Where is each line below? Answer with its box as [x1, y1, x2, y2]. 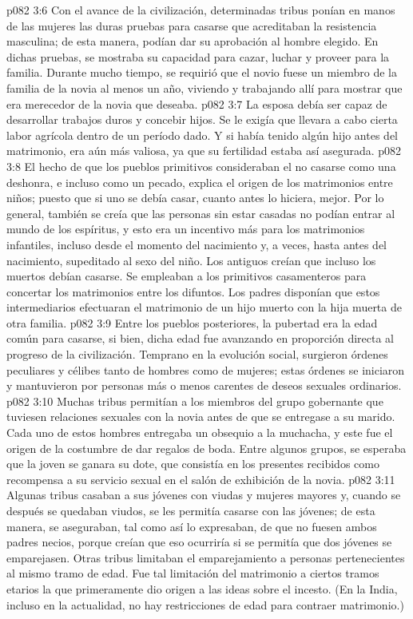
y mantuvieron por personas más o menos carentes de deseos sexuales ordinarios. [6, 377, 402, 394]
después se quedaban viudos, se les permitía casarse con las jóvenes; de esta [6, 502, 375, 518]
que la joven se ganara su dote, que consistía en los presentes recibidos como [6, 455, 379, 472]
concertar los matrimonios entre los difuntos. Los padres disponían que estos [6, 283, 380, 300]
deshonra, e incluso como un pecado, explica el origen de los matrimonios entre [6, 173, 393, 190]
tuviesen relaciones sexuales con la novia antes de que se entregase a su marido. [6, 408, 395, 425]
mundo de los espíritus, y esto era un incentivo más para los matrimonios [6, 220, 365, 237]
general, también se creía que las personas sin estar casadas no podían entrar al [6, 204, 395, 221]
